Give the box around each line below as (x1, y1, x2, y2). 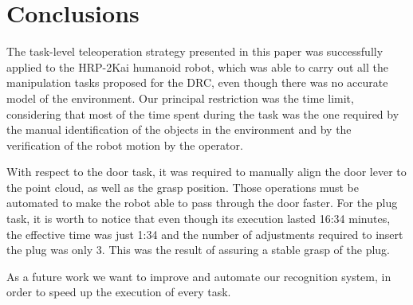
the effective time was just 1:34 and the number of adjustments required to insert (6, 225, 403, 242)
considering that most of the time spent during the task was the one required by (6, 105, 399, 122)
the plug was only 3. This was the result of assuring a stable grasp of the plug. (6, 241, 390, 258)
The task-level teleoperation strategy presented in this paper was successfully (6, 43, 383, 60)
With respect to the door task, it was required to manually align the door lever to (6, 163, 407, 180)
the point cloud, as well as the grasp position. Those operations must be (6, 178, 359, 195)
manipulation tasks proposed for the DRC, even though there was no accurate (6, 74, 388, 91)
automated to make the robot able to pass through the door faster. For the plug (6, 194, 398, 211)
